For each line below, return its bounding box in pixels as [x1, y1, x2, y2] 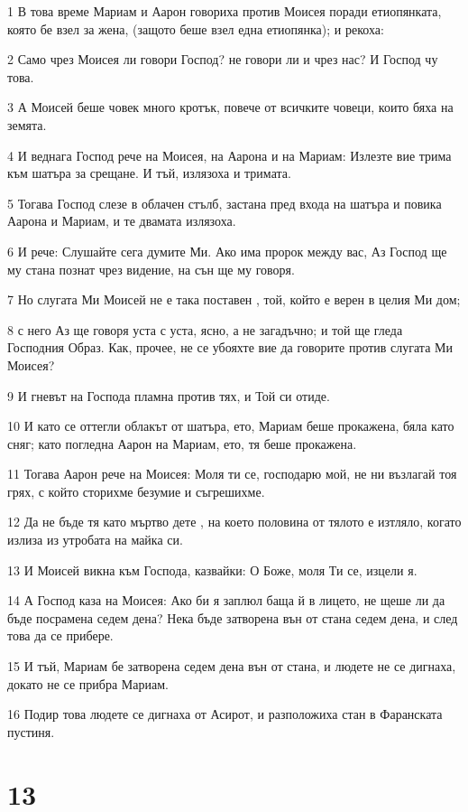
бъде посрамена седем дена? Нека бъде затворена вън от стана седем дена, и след [7, 608, 458, 627]
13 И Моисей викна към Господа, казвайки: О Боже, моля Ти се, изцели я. [7, 560, 418, 579]
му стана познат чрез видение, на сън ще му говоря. [7, 259, 295, 278]
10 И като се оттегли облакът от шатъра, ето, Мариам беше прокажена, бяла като [7, 416, 454, 435]
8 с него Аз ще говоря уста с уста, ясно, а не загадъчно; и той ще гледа [7, 320, 403, 339]
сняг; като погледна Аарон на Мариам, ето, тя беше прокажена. [7, 434, 357, 453]
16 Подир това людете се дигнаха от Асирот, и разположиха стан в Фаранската [7, 705, 443, 723]
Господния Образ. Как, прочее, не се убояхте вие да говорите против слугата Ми [7, 338, 453, 357]
